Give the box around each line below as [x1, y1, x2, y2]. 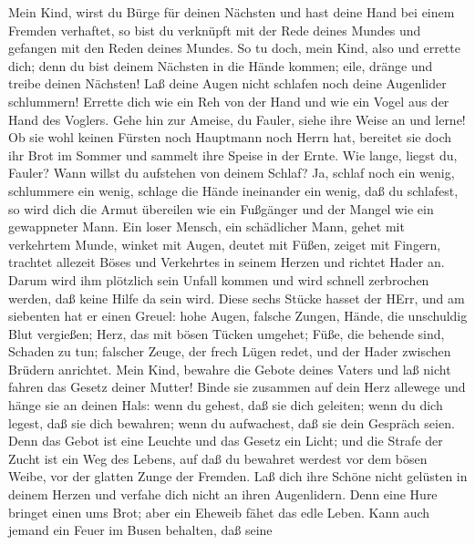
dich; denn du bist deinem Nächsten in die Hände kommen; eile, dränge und [8, 56, 433, 75]
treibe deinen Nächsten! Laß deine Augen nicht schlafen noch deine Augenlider [8, 74, 447, 93]
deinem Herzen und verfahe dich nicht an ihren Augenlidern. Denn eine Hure [8, 485, 438, 504]
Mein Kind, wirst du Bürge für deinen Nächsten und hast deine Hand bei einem [8, 3, 455, 21]
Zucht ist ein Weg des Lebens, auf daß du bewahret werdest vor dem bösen [8, 448, 428, 468]
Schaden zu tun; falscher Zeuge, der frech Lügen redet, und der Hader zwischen [8, 342, 451, 361]
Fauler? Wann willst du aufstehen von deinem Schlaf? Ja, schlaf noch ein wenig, [8, 163, 455, 182]
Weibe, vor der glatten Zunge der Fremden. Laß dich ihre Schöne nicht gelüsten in [8, 467, 468, 486]
